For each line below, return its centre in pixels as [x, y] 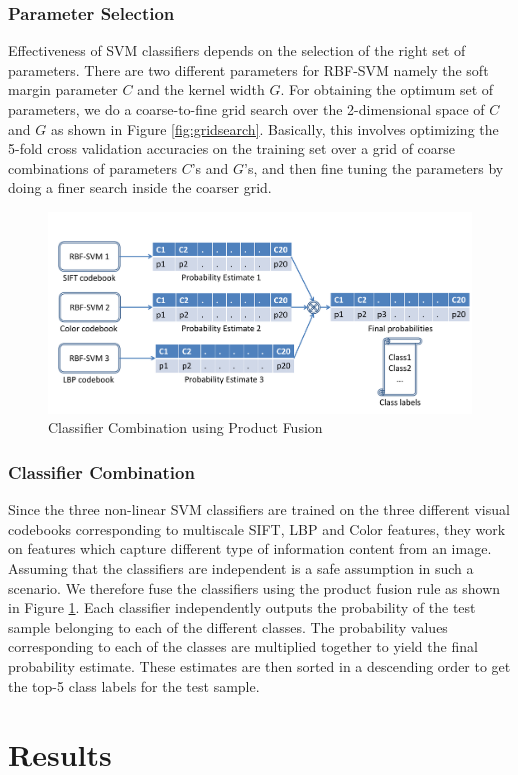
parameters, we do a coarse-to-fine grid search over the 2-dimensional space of [246, 109]
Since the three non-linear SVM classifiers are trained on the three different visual [259, 509]
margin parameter [63, 89]
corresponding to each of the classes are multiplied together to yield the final [243, 646]
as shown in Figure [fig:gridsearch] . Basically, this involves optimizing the [274, 128]
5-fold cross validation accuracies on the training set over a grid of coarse [232, 148]
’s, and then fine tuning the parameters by [374, 167]
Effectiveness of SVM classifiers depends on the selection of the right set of [237, 50]
